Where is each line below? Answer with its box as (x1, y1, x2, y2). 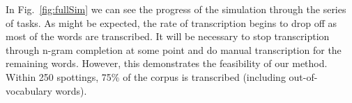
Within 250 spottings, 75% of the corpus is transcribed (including (6, 69, 286, 84)
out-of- (289, 69, 318, 84)
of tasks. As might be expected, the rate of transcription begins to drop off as (6, 15, 337, 30)
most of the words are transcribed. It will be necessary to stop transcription (6, 29, 330, 44)
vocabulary (6, 83, 52, 97)
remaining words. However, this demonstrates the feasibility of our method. (6, 56, 328, 71)
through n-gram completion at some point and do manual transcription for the (6, 42, 342, 57)
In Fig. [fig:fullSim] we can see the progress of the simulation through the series (6, 2, 346, 16)
